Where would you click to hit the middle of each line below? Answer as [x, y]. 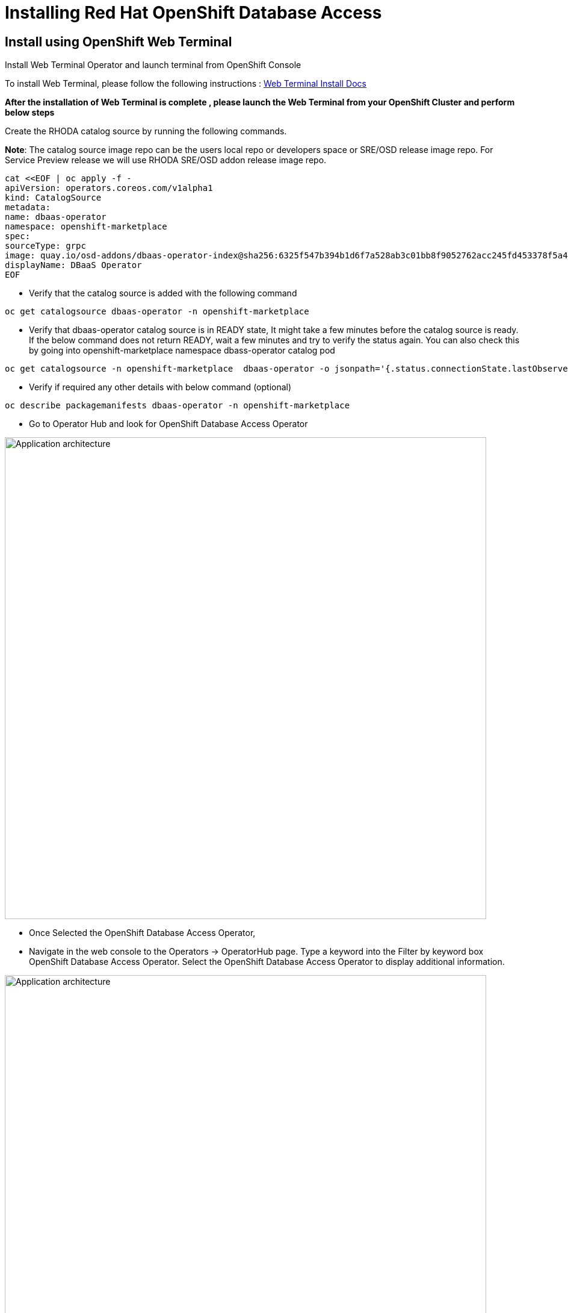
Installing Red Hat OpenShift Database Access [193, 13]
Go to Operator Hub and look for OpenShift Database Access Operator [168, 424]
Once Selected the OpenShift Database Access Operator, [142, 933]
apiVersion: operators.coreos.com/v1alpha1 [109, 188]
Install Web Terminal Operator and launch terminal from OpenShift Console [153, 65]
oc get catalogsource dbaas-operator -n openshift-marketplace [157, 312]
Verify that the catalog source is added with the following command [163, 293]
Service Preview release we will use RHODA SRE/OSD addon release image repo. [166, 160]
